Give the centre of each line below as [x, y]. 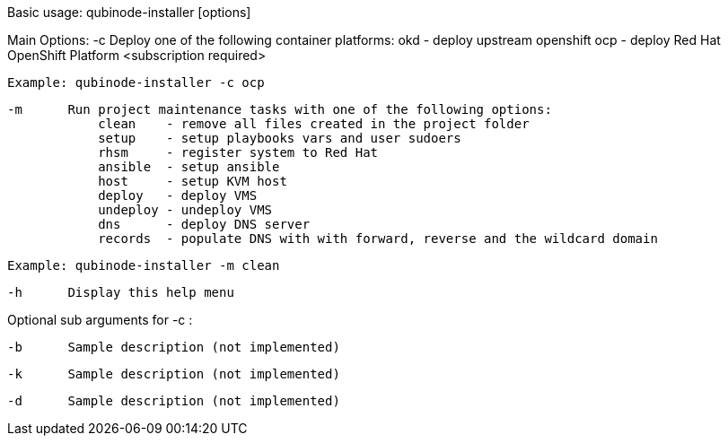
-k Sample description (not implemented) [174, 374]
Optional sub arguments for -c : [100, 320]
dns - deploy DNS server [204, 224]
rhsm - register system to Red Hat [238, 152]
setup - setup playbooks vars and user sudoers [280, 138]
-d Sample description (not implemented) [174, 401]
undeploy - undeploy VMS [185, 210]
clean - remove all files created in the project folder [314, 124]
